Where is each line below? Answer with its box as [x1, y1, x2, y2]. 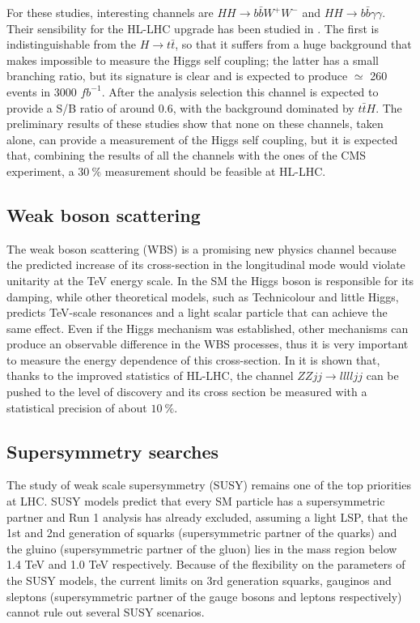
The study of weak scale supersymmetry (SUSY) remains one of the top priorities [6, 476, 411, 493]
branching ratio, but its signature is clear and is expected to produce [6, 67, 348, 84]
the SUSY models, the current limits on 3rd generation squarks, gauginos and [6, 572, 392, 589]
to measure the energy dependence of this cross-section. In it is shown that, [6, 351, 380, 368]
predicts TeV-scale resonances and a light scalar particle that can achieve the [6, 304, 388, 321]
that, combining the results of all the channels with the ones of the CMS [6, 147, 367, 164]
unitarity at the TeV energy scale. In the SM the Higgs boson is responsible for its [6, 271, 414, 288]
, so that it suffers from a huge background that [175, 36, 412, 53]
